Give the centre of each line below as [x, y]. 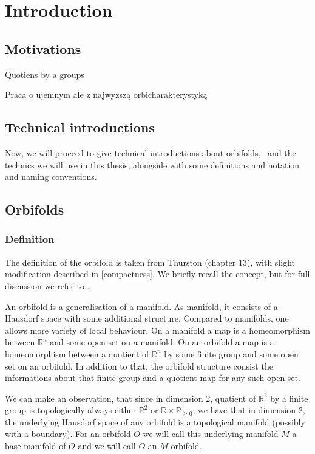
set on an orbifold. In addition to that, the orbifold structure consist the [139, 366]
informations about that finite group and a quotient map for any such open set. [153, 378]
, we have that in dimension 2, [249, 410]
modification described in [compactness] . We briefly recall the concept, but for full [157, 274]
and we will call [107, 446]
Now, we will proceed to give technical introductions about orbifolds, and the [151, 152]
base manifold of [36, 446]
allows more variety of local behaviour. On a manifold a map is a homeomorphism [157, 330]
